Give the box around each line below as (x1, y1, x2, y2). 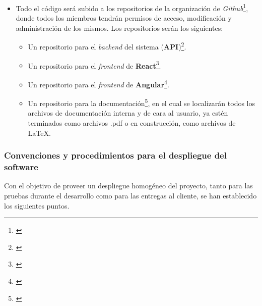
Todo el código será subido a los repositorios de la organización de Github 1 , (16, 2, 248, 13)
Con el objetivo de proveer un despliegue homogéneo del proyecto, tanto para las (4, 180, 253, 191)
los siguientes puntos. (4, 200, 70, 211)
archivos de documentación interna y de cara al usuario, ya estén (28, 108, 228, 118)
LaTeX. (28, 127, 51, 138)
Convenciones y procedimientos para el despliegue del (4, 149, 227, 162)
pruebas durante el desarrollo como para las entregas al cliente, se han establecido (4, 190, 257, 200)
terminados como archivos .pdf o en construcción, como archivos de (28, 118, 236, 128)
